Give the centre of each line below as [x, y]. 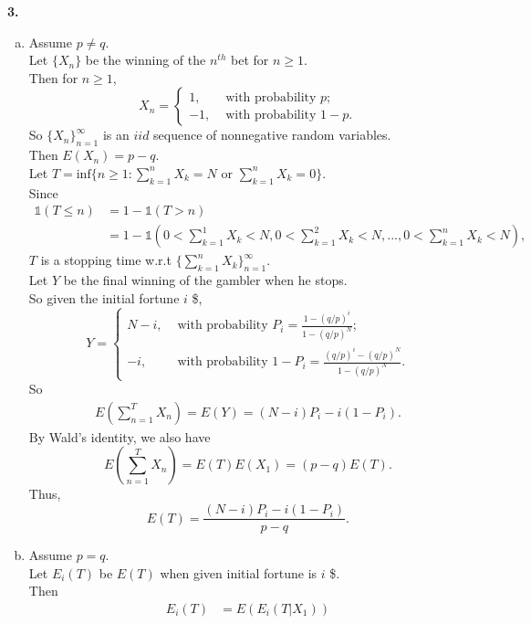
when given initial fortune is [239, 572]
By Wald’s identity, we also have [120, 436]
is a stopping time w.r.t [106, 260]
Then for [53, 77]
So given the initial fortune [104, 297]
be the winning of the [146, 60]
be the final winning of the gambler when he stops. [205, 280]
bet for [250, 60]
